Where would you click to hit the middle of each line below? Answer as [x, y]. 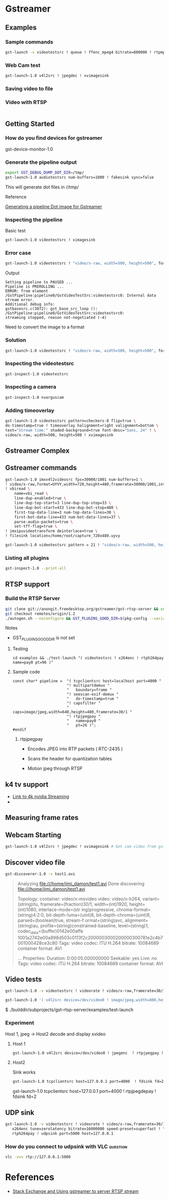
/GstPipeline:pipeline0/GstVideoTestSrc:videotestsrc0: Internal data [81, 296]
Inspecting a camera [31, 387]
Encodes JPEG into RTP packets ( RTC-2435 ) [75, 749]
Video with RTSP [26, 102]
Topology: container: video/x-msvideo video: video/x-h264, [79, 899]
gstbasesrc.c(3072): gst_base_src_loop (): [52, 309]
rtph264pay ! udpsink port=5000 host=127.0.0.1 [63, 1133]
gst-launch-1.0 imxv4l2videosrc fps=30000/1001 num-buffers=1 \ [74, 479]
